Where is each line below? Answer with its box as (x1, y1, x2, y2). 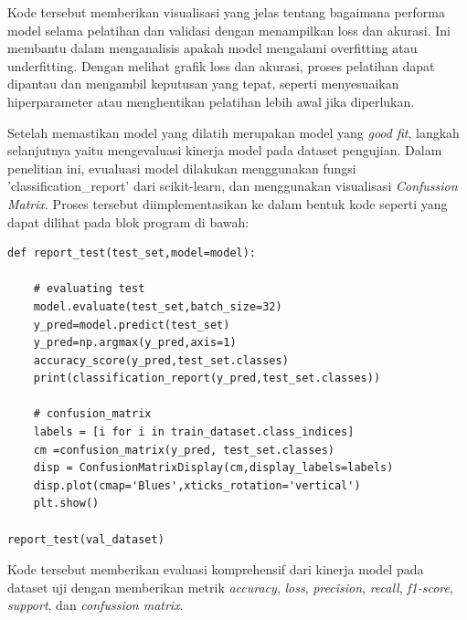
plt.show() (33, 497, 100, 510)
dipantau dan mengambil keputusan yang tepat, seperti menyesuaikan (7, 74, 399, 93)
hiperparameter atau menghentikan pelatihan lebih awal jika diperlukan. (7, 91, 415, 110)
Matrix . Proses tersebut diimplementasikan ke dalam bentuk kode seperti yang (7, 194, 448, 213)
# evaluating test (33, 282, 145, 296)
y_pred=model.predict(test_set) (33, 318, 230, 331)
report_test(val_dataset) (7, 532, 165, 546)
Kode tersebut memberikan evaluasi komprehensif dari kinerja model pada (7, 560, 424, 579)
